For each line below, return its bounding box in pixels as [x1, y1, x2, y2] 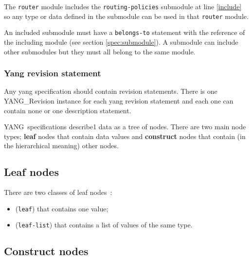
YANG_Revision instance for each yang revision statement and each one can [4, 95, 234, 105]
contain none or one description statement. [4, 105, 131, 115]
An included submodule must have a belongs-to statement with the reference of [4, 27, 245, 37]
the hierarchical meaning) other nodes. [4, 140, 119, 151]
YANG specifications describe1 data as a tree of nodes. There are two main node [4, 121, 246, 132]
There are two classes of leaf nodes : [4, 187, 112, 197]
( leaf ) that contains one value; [15, 203, 108, 213]
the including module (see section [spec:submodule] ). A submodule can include [4, 36, 238, 47]
